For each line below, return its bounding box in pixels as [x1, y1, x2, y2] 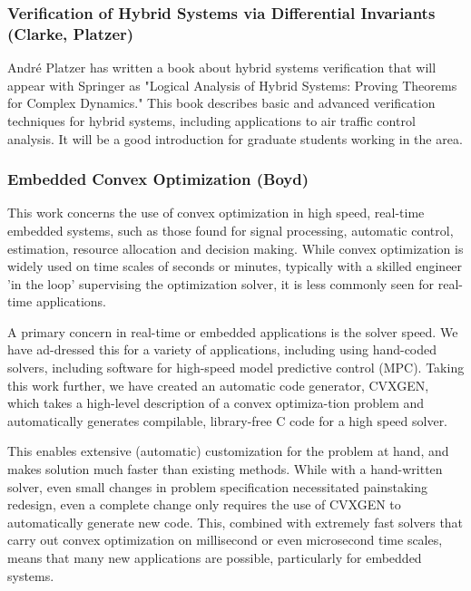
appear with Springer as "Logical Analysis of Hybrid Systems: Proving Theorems [7, 75, 457, 94]
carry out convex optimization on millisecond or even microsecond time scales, [7, 530, 443, 549]
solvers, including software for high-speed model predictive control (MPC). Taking [7, 358, 465, 377]
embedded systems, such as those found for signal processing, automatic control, [7, 220, 454, 239]
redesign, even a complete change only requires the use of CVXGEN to [7, 495, 401, 514]
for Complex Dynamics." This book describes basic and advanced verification [7, 93, 436, 112]
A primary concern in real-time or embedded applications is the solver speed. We [7, 322, 458, 341]
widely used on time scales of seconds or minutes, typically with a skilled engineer [7, 257, 463, 276]
